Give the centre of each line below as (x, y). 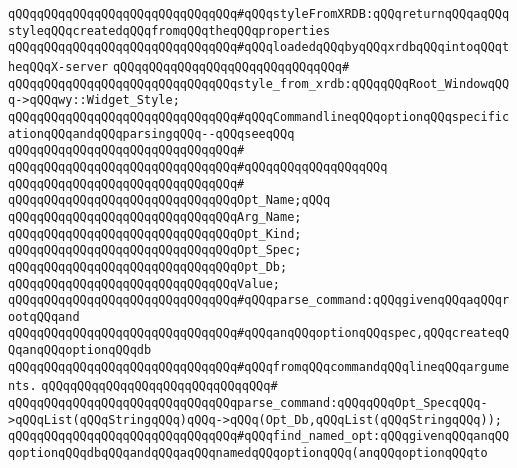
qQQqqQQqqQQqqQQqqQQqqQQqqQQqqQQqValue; (144, 283)
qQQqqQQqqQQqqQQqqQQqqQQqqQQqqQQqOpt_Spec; (155, 250)
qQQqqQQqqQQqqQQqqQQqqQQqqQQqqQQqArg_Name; (155, 216)
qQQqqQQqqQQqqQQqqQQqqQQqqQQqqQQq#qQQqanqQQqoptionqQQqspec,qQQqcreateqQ (259, 333)
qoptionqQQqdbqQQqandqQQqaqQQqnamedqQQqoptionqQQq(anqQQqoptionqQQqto (248, 453)
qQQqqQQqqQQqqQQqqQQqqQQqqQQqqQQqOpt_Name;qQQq (169, 200)
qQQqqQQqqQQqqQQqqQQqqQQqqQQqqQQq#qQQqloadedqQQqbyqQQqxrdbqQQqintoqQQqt (259, 47)
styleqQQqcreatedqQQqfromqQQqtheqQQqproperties (169, 30)
